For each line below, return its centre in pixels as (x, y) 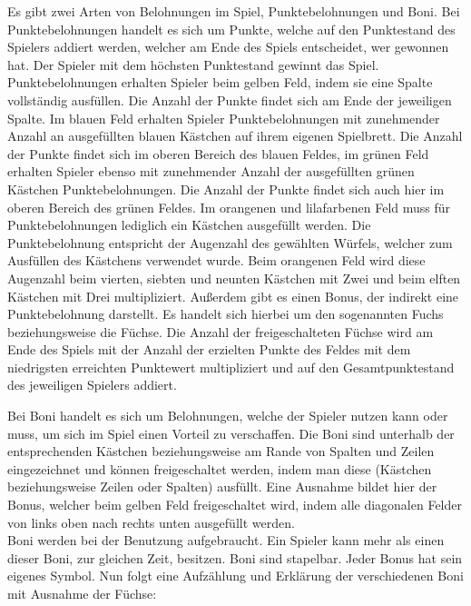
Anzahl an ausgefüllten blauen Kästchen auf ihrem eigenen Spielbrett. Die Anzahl (235, 136)
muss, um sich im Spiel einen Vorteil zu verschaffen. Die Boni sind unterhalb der (231, 433)
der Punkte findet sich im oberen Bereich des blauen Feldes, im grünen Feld (218, 153)
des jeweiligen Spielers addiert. (92, 385)
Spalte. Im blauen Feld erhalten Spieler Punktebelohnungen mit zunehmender (224, 118)
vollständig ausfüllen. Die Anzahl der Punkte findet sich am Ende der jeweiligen (230, 99)
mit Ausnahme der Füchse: (82, 593)
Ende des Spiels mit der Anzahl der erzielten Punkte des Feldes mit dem (209, 349)
